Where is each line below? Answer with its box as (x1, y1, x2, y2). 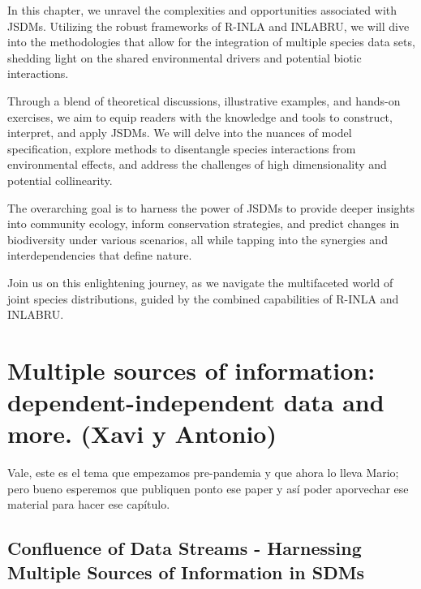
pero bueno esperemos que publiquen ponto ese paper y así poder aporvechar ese (7, 479, 409, 497)
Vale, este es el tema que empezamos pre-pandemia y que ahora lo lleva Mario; (7, 464, 399, 481)
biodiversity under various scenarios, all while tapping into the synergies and (7, 230, 388, 247)
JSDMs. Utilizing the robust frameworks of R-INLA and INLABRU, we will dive (7, 17, 410, 34)
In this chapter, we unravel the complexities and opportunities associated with (7, 2, 397, 18)
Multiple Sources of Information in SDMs (7, 559, 365, 584)
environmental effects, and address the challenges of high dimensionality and (7, 156, 387, 173)
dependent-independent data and (7, 385, 384, 419)
